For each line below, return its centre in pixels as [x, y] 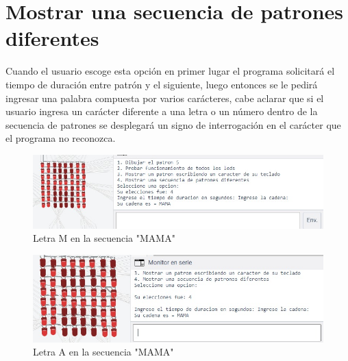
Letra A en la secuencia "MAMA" [103, 352]
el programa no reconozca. [61, 138]
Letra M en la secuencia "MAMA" [104, 238]
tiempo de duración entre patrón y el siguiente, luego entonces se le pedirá [162, 84]
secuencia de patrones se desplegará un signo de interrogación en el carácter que [173, 124]
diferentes [52, 38]
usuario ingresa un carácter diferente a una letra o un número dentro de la [162, 111]
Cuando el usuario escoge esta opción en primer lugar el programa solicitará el [170, 71]
